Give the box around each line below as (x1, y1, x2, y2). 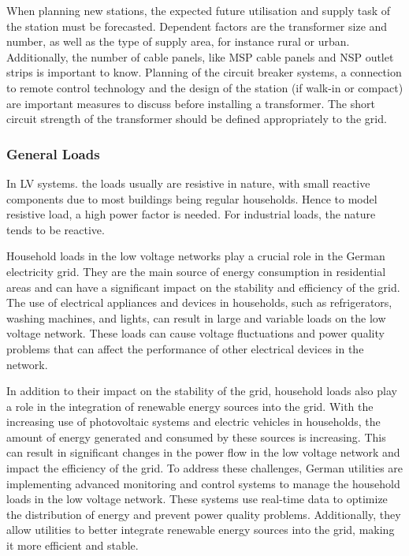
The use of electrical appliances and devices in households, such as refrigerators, (6, 294, 392, 311)
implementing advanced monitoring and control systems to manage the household (6, 475, 400, 491)
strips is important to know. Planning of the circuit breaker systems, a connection (6, 64, 402, 80)
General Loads (6, 144, 100, 163)
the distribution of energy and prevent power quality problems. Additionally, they (6, 506, 401, 522)
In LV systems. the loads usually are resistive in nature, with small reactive (6, 174, 370, 191)
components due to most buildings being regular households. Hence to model (6, 190, 377, 207)
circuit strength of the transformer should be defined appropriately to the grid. (6, 110, 387, 127)
